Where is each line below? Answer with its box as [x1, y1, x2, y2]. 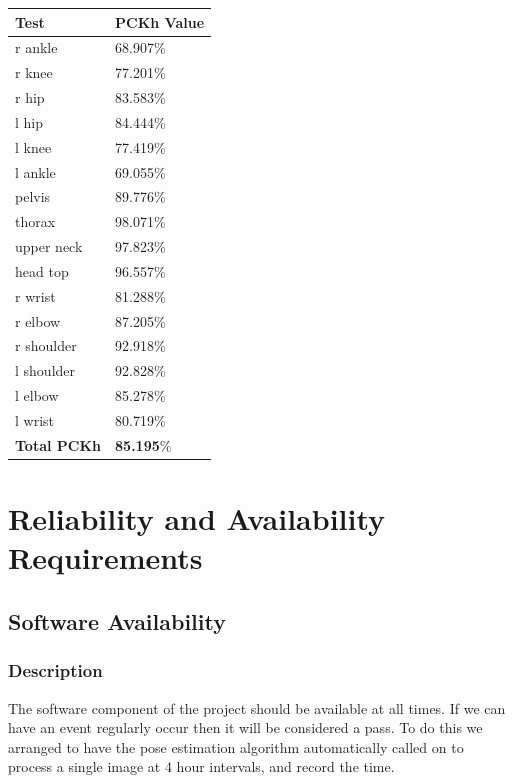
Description [8, 658, 103, 683]
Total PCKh [15, 434, 102, 455]
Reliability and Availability [8, 498, 386, 539]
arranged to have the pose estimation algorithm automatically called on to [8, 736, 464, 757]
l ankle [15, 161, 56, 182]
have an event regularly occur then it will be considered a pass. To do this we [8, 717, 483, 738]
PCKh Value [115, 11, 205, 32]
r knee [15, 62, 53, 83]
